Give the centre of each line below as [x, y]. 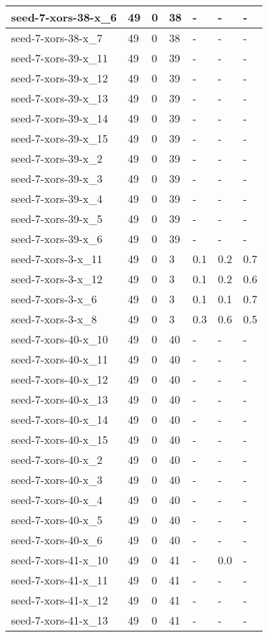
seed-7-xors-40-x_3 [57, 479]
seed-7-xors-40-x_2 [57, 459]
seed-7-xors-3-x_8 [54, 319]
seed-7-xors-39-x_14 [60, 118]
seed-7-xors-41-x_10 [60, 560]
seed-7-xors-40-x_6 [57, 540]
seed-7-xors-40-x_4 [57, 500]
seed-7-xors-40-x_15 [60, 439]
